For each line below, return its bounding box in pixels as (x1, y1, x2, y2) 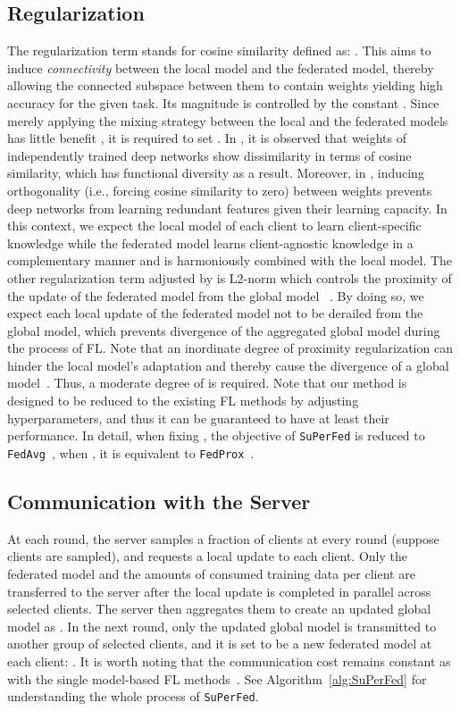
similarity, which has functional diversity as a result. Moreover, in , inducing (7, 163, 424, 182)
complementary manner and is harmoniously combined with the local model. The (7, 251, 453, 270)
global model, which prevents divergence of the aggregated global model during (7, 321, 440, 339)
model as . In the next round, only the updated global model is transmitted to (7, 616, 437, 635)
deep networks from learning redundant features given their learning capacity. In (7, 198, 447, 217)
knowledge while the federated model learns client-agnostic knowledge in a (7, 233, 414, 252)
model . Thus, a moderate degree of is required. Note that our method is (7, 373, 407, 392)
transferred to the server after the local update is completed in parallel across (7, 581, 431, 600)
